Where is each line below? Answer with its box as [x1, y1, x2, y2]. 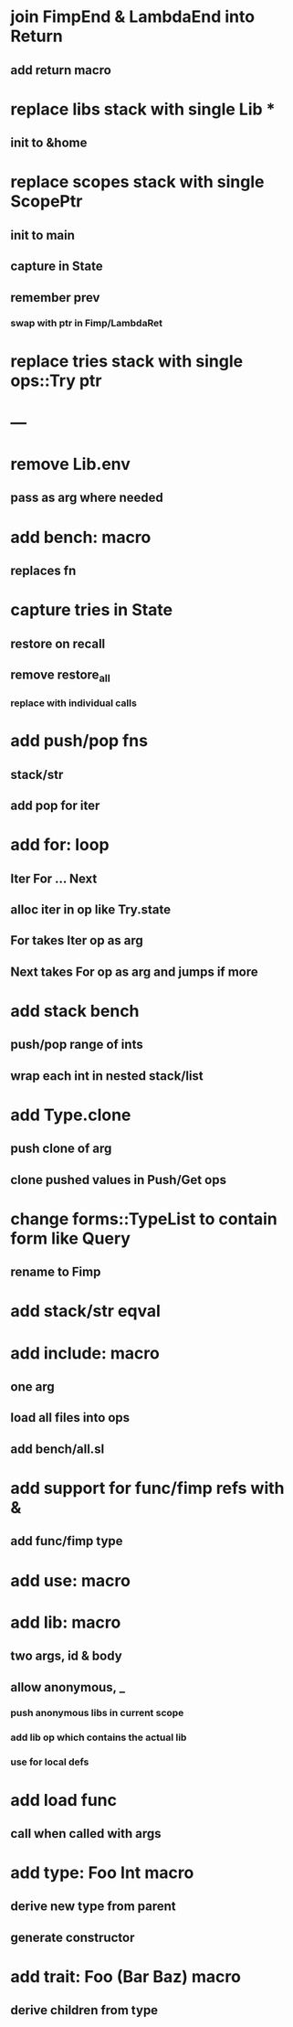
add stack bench [10, 1000, 140, 1021]
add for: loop [10, 835, 110, 856]
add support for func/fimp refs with [10, 1478, 285, 1499]
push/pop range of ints [10, 1037, 144, 1052]
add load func [10, 1789, 118, 1810]
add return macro [10, 62, 112, 78]
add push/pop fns [10, 731, 149, 752]
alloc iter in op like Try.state [10, 901, 172, 917]
